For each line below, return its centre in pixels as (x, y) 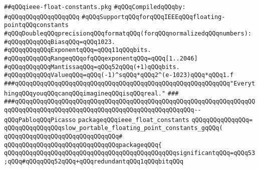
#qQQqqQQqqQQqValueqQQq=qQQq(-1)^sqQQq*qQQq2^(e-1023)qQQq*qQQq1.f (119, 75)
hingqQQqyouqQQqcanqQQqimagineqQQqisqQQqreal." (85, 93)
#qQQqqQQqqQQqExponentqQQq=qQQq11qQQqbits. (78, 50)
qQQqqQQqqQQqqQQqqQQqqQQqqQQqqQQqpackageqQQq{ (83, 145)
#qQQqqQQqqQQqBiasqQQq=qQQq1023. (60, 42)
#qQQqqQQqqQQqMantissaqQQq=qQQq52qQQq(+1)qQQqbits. (92, 67)
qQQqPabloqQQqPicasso (40, 120)
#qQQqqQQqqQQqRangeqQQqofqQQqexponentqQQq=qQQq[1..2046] (101, 58)
